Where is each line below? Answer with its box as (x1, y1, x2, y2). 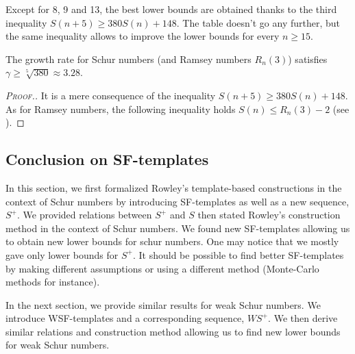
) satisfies (288, 51, 328, 66)
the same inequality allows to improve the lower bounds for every (5, 29, 280, 43)
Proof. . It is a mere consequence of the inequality (5, 88, 216, 102)
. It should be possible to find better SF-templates (132, 247, 344, 262)
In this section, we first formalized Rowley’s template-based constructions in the (5, 180, 342, 194)
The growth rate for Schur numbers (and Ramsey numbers (5, 51, 252, 66)
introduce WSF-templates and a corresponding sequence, (5, 311, 245, 325)
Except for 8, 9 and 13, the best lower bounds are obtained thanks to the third (5, 2, 337, 16)
